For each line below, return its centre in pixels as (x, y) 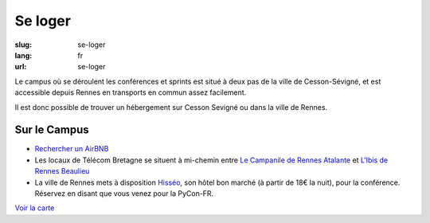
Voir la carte (35, 208)
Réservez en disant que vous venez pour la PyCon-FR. (124, 193)
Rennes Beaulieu (62, 171)
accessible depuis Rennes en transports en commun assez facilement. (131, 92)
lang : (23, 55)
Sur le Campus (52, 130)
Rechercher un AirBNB (72, 149)
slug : (23, 45)
